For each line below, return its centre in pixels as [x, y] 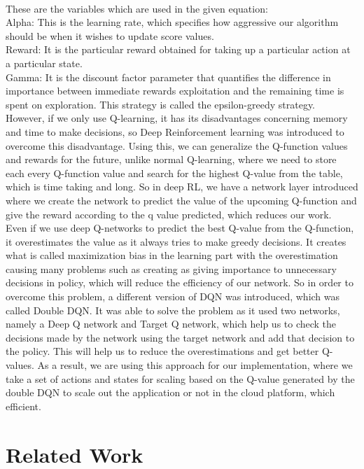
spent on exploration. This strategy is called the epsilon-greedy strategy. [161, 104]
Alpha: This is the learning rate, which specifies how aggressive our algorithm [172, 22]
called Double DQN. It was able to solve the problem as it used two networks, [173, 310]
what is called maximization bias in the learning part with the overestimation [172, 255]
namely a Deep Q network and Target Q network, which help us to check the [171, 324]
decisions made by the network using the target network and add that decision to [180, 337]
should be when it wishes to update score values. [110, 35]
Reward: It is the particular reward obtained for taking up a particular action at [178, 49]
